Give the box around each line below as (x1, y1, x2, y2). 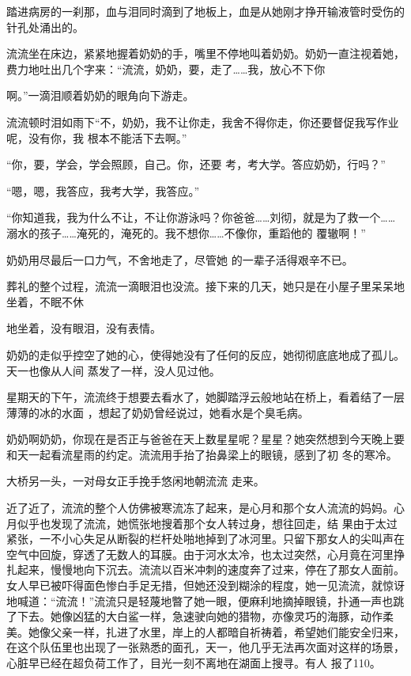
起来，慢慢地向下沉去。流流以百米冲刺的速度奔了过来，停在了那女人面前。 (17, 561, 405, 578)
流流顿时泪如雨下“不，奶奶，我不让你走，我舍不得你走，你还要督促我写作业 (6, 113, 399, 130)
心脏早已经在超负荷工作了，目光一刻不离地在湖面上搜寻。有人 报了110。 (6, 655, 381, 670)
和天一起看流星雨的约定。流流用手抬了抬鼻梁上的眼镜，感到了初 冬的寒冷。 (6, 446, 398, 462)
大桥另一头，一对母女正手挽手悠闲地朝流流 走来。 (6, 473, 265, 489)
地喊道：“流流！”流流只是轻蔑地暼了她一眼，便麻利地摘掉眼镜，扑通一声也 (6, 592, 394, 609)
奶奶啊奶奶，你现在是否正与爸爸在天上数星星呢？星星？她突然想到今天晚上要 (6, 431, 405, 447)
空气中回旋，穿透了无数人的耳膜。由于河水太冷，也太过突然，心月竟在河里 (6, 545, 394, 562)
